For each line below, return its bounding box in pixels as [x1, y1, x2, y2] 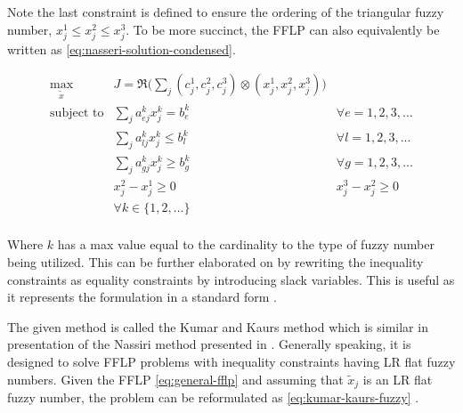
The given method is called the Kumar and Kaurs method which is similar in [7, 317, 428, 336]
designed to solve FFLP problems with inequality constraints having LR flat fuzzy [7, 352, 456, 371]
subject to [50, 106, 104, 119]
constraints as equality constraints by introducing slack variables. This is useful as [7, 270, 455, 288]
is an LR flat [362, 369, 433, 388]
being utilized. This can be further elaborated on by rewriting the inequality [7, 253, 424, 271]
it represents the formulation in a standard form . [7, 287, 278, 306]
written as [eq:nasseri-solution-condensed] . [7, 39, 236, 58]
